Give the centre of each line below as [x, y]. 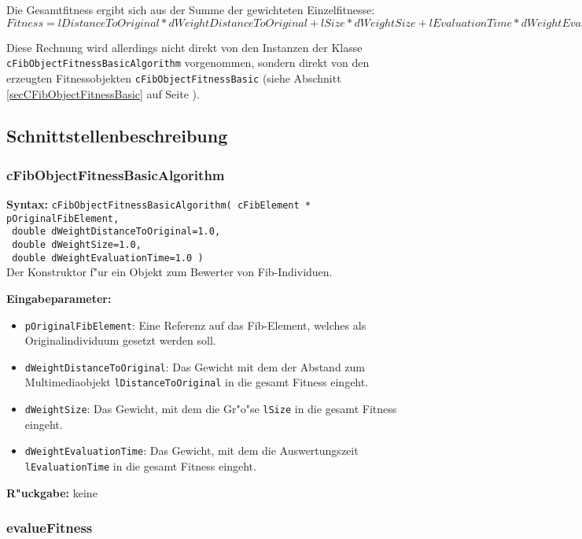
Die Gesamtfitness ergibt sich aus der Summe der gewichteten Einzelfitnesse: [191, 9]
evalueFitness [50, 528]
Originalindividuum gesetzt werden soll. [120, 340]
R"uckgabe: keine [52, 492]
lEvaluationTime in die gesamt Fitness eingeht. [140, 466]
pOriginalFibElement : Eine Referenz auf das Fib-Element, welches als [195, 325]
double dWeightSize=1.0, [77, 245]
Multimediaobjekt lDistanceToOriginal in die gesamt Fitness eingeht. [197, 382]
